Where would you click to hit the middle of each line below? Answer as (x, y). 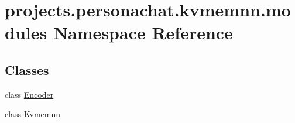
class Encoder (29, 94)
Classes (27, 69)
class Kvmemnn (33, 114)
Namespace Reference (143, 33)
